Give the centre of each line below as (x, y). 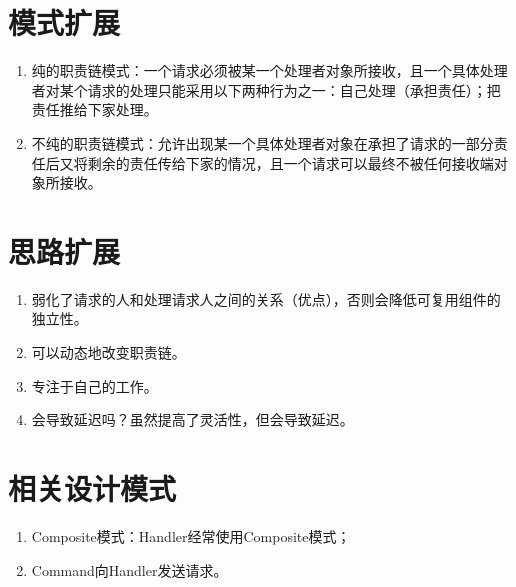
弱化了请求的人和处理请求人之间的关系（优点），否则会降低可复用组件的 (266, 298)
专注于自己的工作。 (94, 385)
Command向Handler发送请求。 (129, 569)
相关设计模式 (92, 487)
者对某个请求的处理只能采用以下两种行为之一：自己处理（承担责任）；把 (266, 89)
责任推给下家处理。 (94, 109)
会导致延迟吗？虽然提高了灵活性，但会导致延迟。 (192, 419)
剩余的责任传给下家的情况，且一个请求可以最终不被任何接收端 (290, 162)
